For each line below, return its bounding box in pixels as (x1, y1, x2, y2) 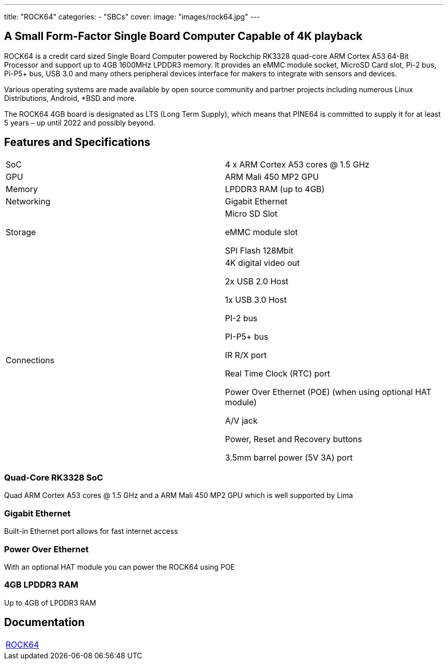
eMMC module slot (225, 226, 298, 237)
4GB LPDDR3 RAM (4, 579, 78, 590)
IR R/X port (225, 349, 267, 360)
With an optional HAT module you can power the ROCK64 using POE (4, 562, 235, 571)
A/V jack (225, 415, 258, 426)
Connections (6, 355, 55, 365)
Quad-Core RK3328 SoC (4, 472, 103, 483)
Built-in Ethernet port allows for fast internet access (4, 527, 178, 536)
